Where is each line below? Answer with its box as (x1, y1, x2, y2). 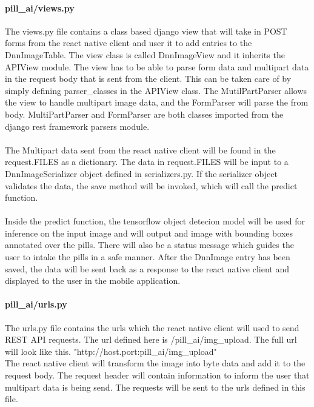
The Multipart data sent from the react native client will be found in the (5, 143, 276, 156)
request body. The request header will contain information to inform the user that (5, 369, 310, 382)
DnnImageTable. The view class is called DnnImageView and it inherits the (5, 48, 285, 61)
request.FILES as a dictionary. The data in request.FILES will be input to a (5, 155, 289, 168)
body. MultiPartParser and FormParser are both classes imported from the (5, 107, 284, 120)
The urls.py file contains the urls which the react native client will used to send (5, 321, 299, 334)
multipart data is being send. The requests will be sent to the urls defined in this (5, 380, 306, 393)
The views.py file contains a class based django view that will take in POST (5, 24, 287, 37)
